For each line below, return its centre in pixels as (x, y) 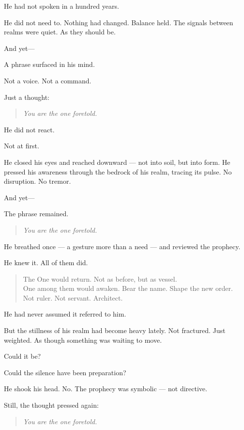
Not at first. (22, 146)
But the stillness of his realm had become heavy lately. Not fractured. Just (115, 330)
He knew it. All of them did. (46, 263)
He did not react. (29, 129)
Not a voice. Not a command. (48, 80)
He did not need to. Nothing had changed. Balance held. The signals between (119, 22)
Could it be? (23, 356)
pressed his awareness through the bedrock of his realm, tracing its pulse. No (118, 171)
